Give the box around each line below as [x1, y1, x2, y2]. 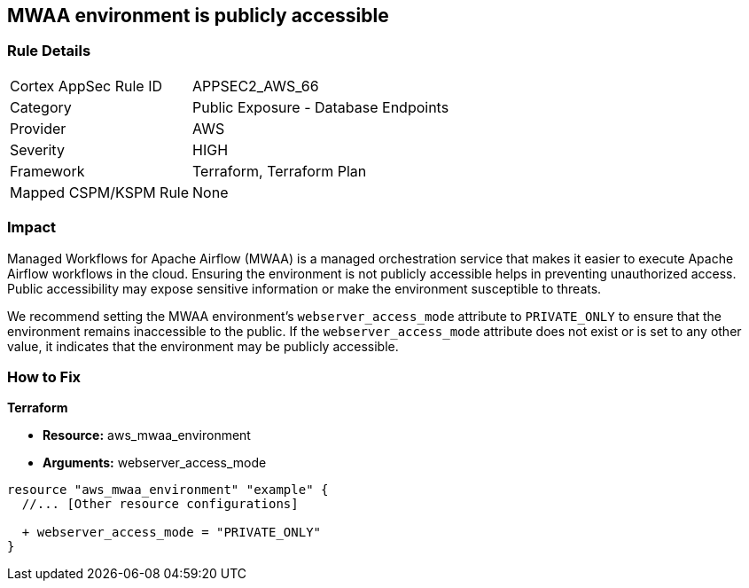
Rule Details [7, 42, 91, 60]
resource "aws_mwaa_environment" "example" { [7, 482, 329, 498]
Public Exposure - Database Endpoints [192, 98, 449, 116]
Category [10, 98, 72, 116]
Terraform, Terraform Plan [192, 161, 367, 180]
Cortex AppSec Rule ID [10, 76, 163, 95]
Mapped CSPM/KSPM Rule [10, 183, 190, 201]
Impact [7, 218, 57, 237]
